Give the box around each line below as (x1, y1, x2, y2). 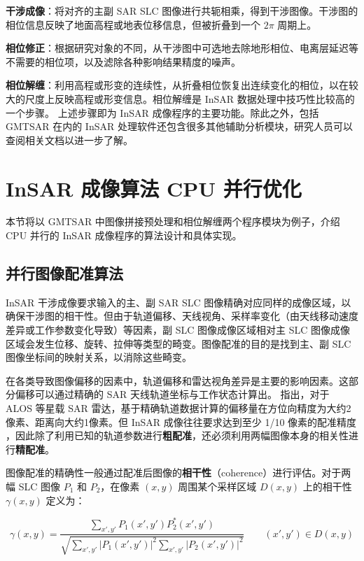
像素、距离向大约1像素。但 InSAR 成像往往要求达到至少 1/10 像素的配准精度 (6, 414, 357, 429)
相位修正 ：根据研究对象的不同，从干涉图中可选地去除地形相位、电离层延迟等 (6, 41, 358, 55)
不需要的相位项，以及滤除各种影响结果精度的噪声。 (6, 54, 241, 69)
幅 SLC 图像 (6, 478, 60, 493)
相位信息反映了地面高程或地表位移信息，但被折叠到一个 (6, 17, 260, 31)
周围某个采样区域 (178, 478, 257, 493)
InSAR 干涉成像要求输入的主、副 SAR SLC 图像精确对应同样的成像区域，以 (6, 294, 351, 309)
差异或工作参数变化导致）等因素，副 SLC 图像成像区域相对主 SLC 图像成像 (6, 322, 350, 337)
